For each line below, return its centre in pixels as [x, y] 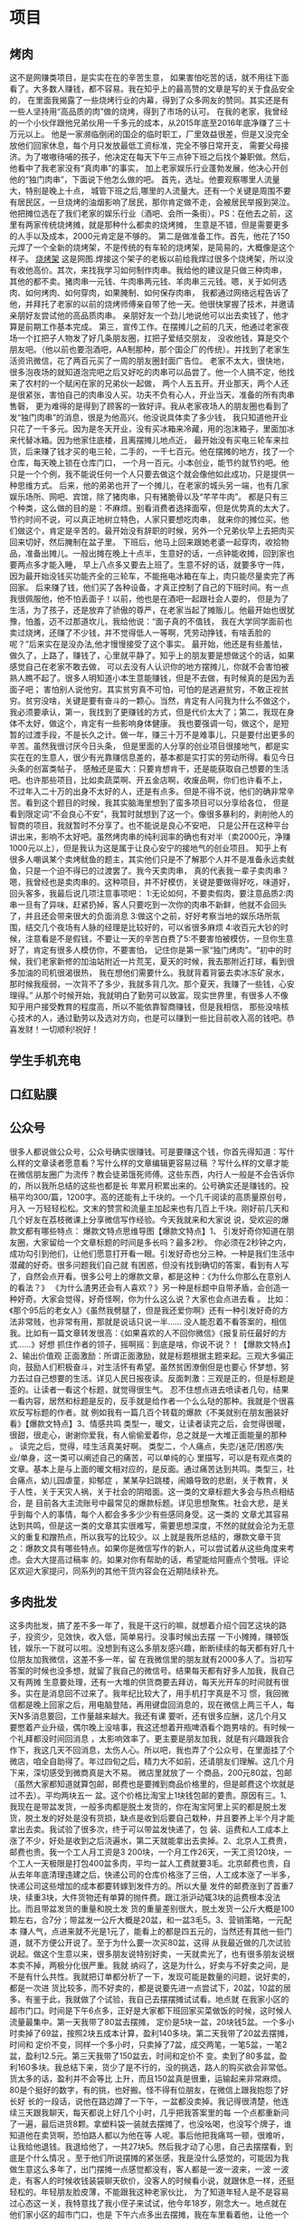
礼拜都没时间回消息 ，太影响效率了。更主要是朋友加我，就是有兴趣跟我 [149, 1739]
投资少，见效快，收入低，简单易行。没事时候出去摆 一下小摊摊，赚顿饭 [157, 1637]
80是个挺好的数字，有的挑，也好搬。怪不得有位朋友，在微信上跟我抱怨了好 [149, 2090]
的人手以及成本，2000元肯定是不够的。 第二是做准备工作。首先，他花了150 [150, 236]
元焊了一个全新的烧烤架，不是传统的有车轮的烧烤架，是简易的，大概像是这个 [152, 247]
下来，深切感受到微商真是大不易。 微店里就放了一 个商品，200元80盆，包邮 [151, 1773]
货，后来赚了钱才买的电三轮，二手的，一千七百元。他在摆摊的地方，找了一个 [152, 451]
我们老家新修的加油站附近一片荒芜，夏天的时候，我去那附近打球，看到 [156, 961]
